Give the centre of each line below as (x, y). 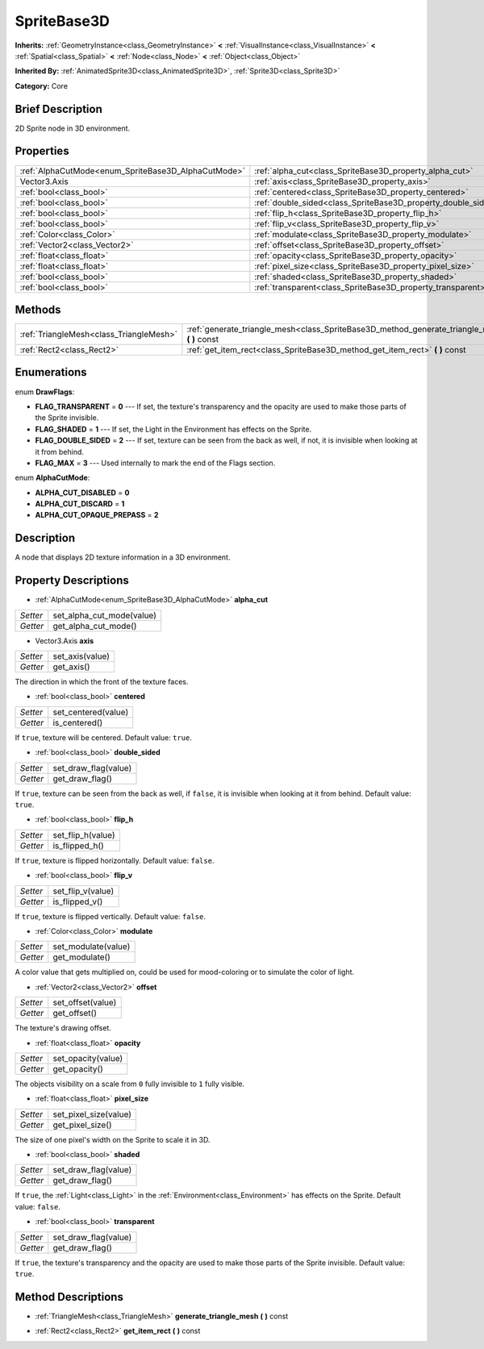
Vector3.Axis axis (65, 640)
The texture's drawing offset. (63, 1028)
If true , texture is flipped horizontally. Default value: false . (115, 860)
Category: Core (42, 85)
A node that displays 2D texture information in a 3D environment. (123, 557)
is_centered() (78, 722)
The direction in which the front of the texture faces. (102, 682)
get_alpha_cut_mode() (95, 626)
